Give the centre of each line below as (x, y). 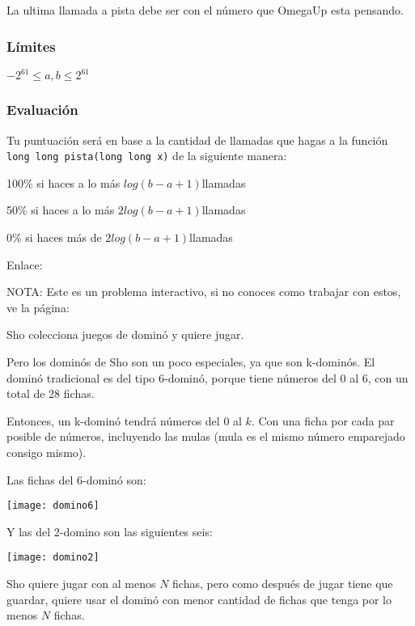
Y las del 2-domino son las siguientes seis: (110, 531)
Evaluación (42, 110)
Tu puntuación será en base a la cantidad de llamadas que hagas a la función (197, 140)
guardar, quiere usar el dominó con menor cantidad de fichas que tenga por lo (199, 599)
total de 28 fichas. (51, 393)
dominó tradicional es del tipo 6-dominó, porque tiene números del (172, 377)
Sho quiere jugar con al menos (81, 583)
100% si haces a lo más (64, 182)
